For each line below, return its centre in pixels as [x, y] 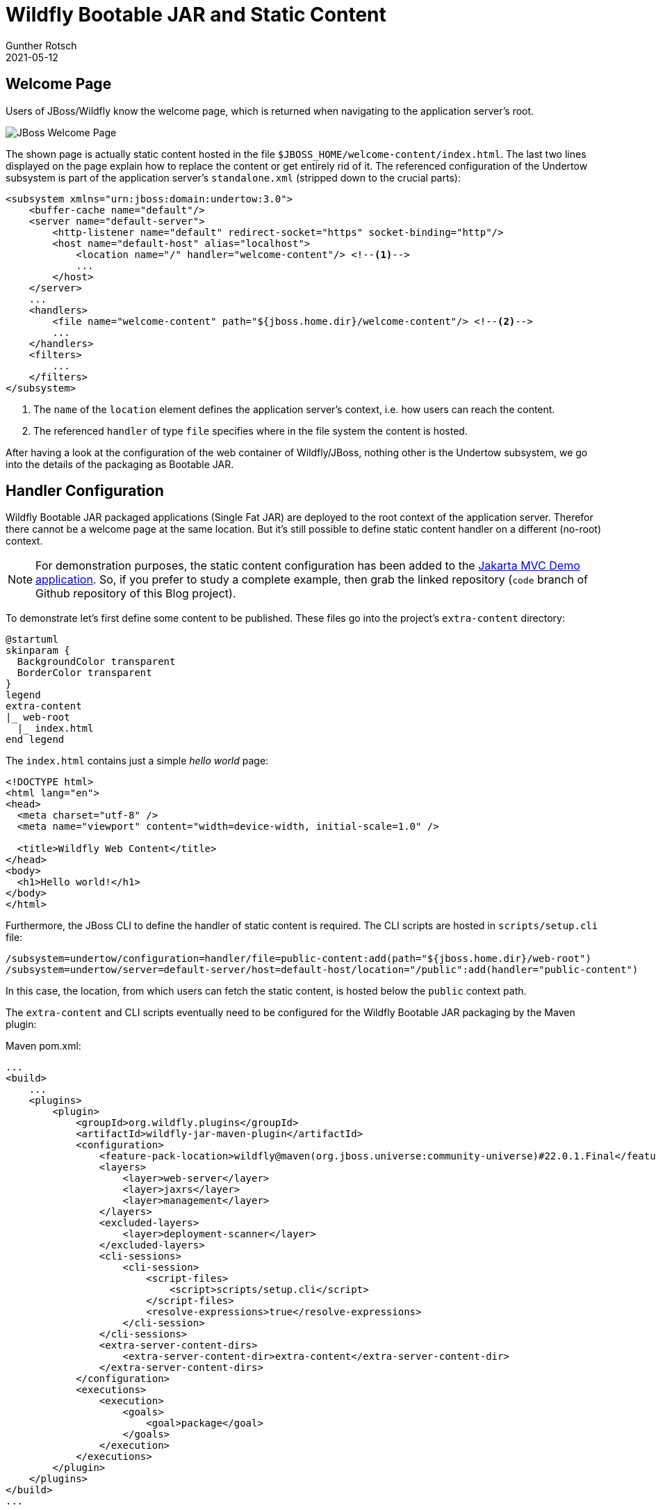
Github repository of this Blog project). [136, 594]
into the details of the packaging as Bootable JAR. [120, 464]
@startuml [32, 640]
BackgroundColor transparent [96, 662]
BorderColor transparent [84, 673]
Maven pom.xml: [43, 1046]
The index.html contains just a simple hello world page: [137, 761]
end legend [35, 740]
